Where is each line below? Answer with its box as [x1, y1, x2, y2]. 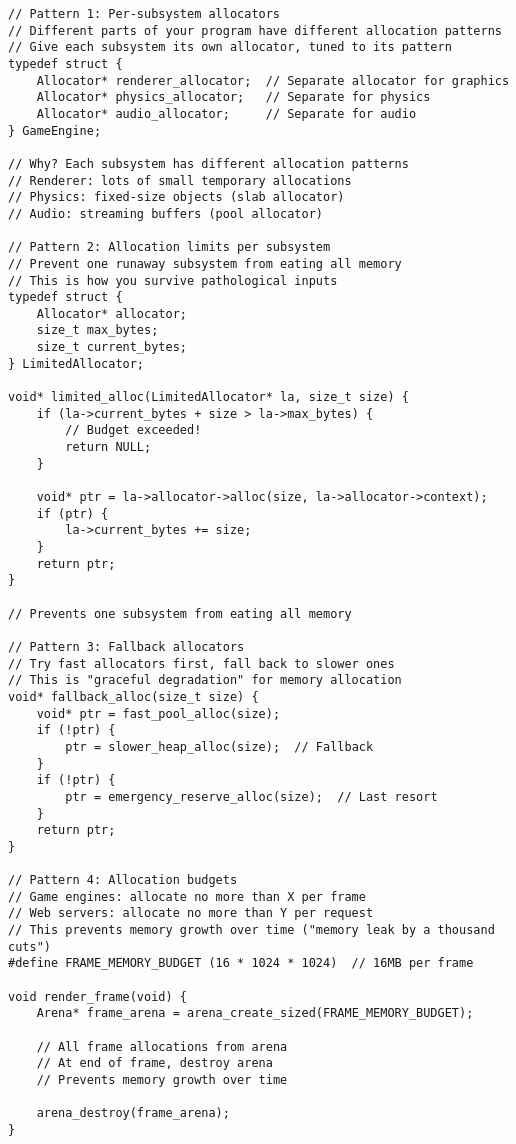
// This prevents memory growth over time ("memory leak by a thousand [8, 923, 495, 938]
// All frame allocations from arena [36, 1039, 288, 1054]
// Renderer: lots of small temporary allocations [8, 173, 352, 188]
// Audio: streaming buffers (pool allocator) [8, 206, 323, 221]
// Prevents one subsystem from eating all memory [8, 606, 352, 621]
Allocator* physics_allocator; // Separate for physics [36, 90, 431, 105]
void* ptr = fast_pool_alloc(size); [36, 706, 281, 721]
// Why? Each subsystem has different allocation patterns [8, 156, 409, 171]
